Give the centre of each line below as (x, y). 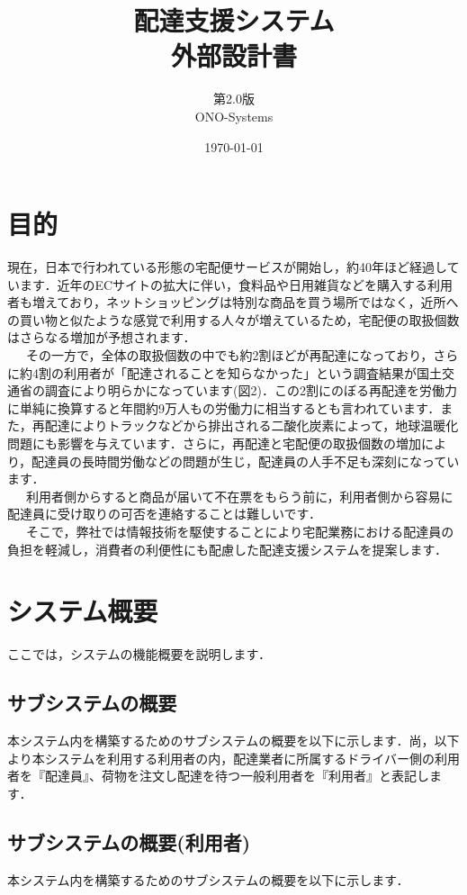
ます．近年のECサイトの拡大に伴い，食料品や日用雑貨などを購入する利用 (236, 284)
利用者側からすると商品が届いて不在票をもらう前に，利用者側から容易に (239, 496)
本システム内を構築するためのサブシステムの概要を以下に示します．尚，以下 (233, 741)
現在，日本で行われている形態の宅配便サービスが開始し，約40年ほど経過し (227, 267)
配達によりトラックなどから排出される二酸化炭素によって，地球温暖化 (251, 425)
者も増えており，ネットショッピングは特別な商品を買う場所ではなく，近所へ (233, 302)
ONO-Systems (234, 116)
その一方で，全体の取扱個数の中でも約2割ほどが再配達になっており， (229, 355)
